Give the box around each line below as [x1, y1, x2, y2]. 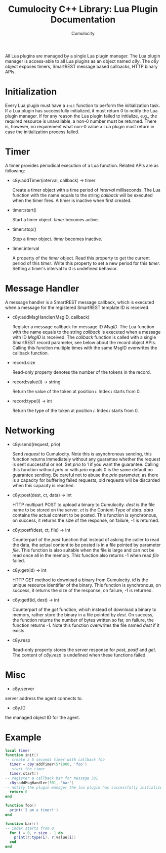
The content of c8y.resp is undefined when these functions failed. [12, 652, 147, 658]
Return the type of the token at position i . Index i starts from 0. [12, 407, 139, 413]
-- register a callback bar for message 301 [5, 776, 98, 781]
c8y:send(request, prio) [12, 441, 61, 447]
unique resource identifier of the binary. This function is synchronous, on [12, 582, 161, 588]
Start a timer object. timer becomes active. [12, 216, 99, 222]
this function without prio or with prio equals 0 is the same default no [12, 466, 153, 472]
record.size [12, 359, 36, 365]
